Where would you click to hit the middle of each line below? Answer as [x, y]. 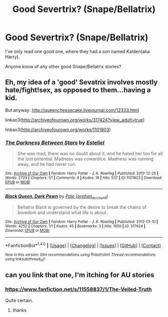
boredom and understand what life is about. [62, 213]
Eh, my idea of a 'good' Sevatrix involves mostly [81, 82]
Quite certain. [19, 300]
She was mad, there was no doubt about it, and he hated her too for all [90, 154]
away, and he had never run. [47, 164]
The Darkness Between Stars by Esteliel [55, 143]
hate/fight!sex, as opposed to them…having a [78, 90]
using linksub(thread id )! [25, 259]
